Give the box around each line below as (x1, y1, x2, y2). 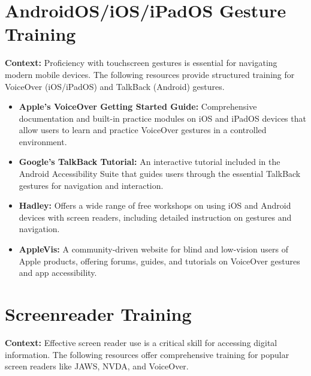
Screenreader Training (5, 302, 192, 326)
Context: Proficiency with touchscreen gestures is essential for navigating (5, 56, 277, 69)
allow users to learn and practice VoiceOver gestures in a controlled (19, 124, 267, 136)
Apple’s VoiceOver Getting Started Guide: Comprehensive (19, 100, 257, 113)
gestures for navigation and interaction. (19, 179, 164, 191)
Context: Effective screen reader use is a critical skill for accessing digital (5, 336, 277, 348)
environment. (19, 135, 67, 148)
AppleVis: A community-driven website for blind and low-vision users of (19, 243, 288, 255)
